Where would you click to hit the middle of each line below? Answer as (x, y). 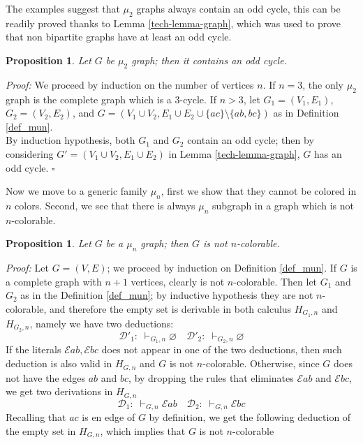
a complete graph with (54, 281)
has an (328, 153)
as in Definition (306, 113)
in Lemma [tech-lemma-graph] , (234, 153)
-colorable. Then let (275, 281)
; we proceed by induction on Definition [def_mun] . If (222, 268)
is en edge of (109, 417)
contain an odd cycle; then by (251, 140)
